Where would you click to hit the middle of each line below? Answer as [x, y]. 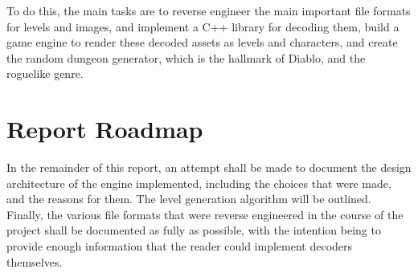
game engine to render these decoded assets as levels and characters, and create [202, 42]
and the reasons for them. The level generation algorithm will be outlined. [189, 199]
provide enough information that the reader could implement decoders [180, 246]
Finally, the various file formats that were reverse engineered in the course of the [205, 214]
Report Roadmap [105, 129]
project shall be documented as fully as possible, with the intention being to [194, 230]
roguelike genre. [45, 73]
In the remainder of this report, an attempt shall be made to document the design [209, 167]
